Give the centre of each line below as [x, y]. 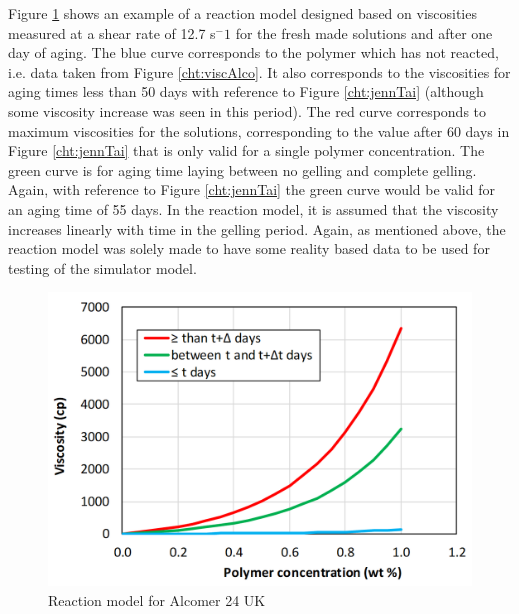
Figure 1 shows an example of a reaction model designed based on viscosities [242, 13]
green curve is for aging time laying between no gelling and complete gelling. [242, 169]
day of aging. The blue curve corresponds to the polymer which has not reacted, [253, 52]
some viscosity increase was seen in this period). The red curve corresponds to [247, 110]
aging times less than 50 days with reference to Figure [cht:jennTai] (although [246, 91]
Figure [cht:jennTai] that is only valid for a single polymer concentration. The [246, 150]
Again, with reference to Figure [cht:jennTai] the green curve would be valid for [251, 189]
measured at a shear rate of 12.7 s [112, 32]
